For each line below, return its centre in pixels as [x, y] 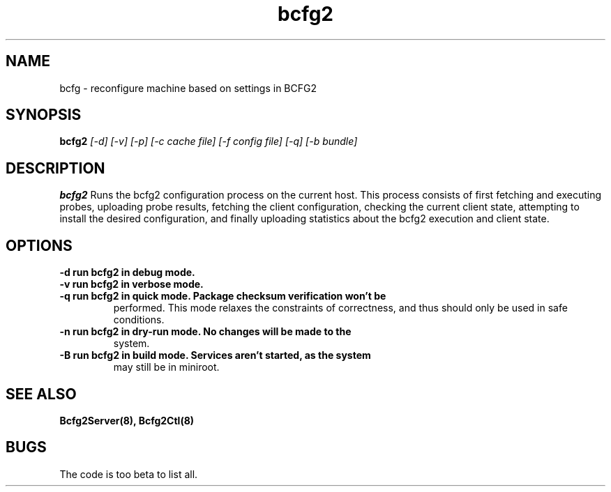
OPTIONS [39, 245]
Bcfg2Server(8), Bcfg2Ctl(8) [127, 420]
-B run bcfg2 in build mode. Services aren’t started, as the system [215, 355]
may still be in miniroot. [166, 367]
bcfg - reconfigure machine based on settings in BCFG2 [188, 88]
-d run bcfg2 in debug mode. [127, 272]
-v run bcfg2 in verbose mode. [131, 284]
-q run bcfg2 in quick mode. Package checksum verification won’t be [223, 296]
